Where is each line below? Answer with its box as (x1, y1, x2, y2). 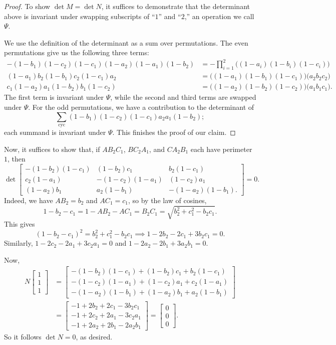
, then (8, 153, 26, 164)
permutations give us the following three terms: (4, 47, 149, 58)
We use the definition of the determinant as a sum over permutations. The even (4, 37, 248, 48)
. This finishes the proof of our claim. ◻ (112, 126, 236, 137)
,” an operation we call (184, 11, 254, 21)
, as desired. (76, 331, 113, 342)
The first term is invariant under (4, 92, 104, 102)
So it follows (4, 331, 42, 342)
